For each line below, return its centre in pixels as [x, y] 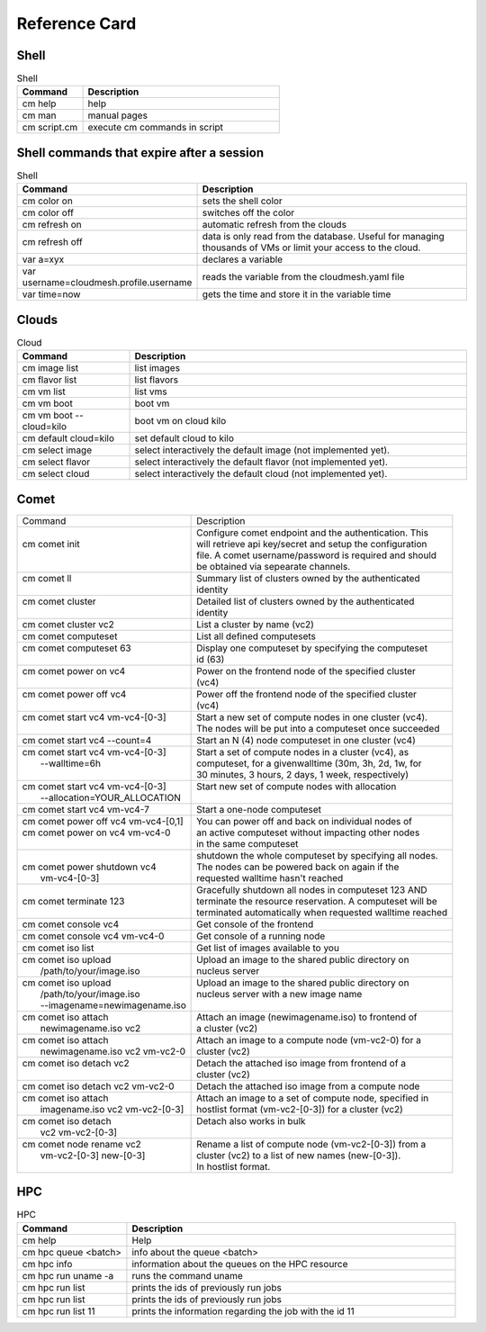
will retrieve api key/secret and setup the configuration [312, 544]
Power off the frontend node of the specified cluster [307, 694]
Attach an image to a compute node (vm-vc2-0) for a [309, 1039]
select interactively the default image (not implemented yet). [262, 450]
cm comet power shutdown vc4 [89, 867]
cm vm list [44, 391]
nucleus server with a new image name [279, 994]
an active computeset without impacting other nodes [308, 832]
